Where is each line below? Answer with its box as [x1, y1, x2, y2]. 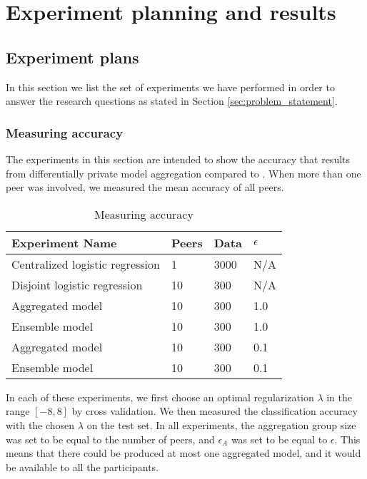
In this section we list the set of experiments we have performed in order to [6, 79, 335, 94]
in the [326, 389, 352, 404]
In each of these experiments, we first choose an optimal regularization [6, 389, 314, 404]
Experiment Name [11, 234, 117, 251]
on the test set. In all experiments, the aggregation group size [86, 417, 356, 432]
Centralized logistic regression [11, 255, 160, 272]
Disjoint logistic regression [11, 276, 143, 293]
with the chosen [6, 417, 75, 432]
